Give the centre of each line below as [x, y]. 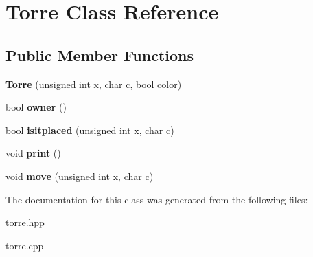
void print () [33, 153]
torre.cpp [25, 245]
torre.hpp [25, 222]
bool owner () [36, 107]
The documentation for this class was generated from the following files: [157, 199]
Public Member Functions [100, 55]
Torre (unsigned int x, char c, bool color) [94, 83]
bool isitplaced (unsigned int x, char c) [90, 130]
